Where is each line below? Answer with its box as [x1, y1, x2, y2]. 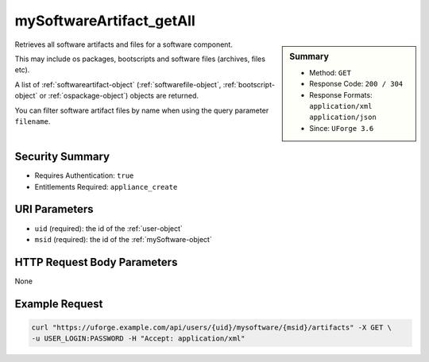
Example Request [14, 297, 103, 310]
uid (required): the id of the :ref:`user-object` [34, 223, 183, 233]
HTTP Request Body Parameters [14, 255, 178, 269]
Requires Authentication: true [34, 171, 134, 180]
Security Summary [14, 150, 110, 164]
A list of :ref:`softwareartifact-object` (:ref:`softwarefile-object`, [14, 79, 222, 89]
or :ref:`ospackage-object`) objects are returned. [39, 91, 199, 101]
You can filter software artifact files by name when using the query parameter [14, 106, 269, 115]
